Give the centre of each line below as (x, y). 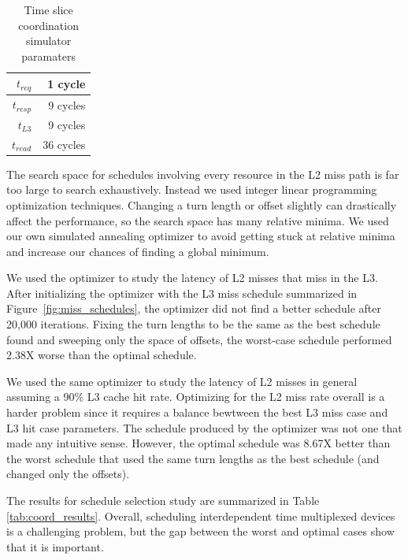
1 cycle (67, 83)
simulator (48, 41)
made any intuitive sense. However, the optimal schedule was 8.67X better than (198, 443)
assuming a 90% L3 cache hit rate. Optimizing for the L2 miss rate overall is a (196, 397)
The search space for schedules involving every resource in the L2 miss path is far (203, 174)
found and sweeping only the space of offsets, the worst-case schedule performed (199, 339)
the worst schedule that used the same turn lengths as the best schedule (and (193, 458)
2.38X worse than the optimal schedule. (102, 355)
